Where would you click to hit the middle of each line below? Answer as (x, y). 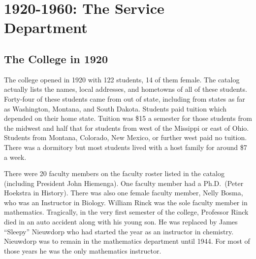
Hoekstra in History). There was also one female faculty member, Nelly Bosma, (124, 193)
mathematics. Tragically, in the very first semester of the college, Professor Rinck (126, 212)
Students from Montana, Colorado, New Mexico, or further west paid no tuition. (126, 137)
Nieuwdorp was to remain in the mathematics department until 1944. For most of (127, 241)
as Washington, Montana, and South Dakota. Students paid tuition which (115, 108)
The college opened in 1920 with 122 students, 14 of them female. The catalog (122, 79)
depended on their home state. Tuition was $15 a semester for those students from (128, 118)
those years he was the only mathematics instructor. (83, 250)
